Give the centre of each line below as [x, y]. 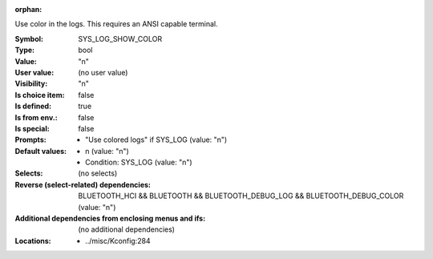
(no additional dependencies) [127, 229]
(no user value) [103, 72]
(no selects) [98, 173]
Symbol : [29, 38]
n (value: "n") [107, 151]
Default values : [41, 151]
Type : [25, 50]
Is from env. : [36, 117]
